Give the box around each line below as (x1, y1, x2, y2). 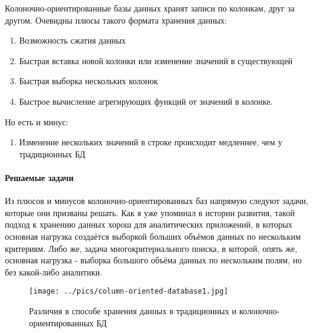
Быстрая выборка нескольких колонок (19, 74, 158, 87)
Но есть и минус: (5, 115, 68, 128)
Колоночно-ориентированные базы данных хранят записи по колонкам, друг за (5, 2, 295, 14)
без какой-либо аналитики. (5, 265, 103, 278)
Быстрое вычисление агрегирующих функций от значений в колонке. (19, 94, 273, 107)
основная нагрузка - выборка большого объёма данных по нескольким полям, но (5, 254, 302, 266)
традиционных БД (19, 147, 86, 160)
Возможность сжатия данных (19, 34, 126, 47)
